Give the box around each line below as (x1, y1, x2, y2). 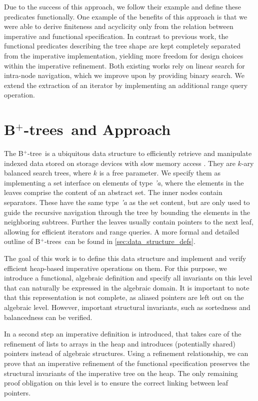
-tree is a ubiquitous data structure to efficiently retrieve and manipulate (27, 148, 252, 158)
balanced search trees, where (4, 167, 91, 178)
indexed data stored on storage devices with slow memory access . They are (4, 157, 235, 168)
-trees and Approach (23, 119, 171, 139)
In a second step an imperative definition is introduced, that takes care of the (4, 328, 241, 339)
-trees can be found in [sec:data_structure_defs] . (44, 236, 195, 246)
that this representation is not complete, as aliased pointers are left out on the (4, 292, 244, 302)
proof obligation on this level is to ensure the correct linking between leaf (4, 377, 228, 388)
